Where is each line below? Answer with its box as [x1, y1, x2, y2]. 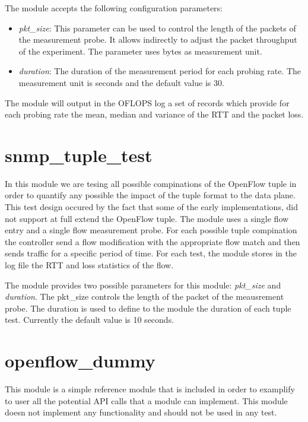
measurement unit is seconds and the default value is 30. [18, 76, 224, 88]
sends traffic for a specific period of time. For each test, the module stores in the [5, 247, 297, 259]
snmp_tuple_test [5, 142, 153, 167]
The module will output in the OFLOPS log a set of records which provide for [5, 96, 290, 109]
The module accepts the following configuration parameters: [5, 2, 223, 14]
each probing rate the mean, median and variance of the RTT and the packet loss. [5, 108, 304, 120]
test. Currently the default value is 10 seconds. [5, 313, 174, 326]
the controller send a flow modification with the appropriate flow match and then [5, 235, 300, 248]
